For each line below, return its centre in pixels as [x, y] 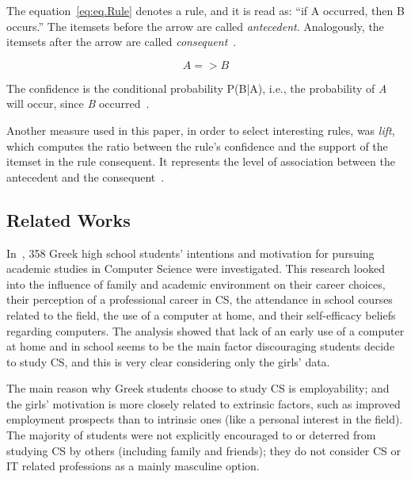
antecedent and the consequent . [86, 176]
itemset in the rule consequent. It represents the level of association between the [201, 161]
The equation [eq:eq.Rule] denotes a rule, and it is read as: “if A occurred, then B [205, 10]
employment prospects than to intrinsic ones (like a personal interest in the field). [205, 419]
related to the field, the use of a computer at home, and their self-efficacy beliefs [201, 314]
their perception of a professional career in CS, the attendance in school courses [200, 299]
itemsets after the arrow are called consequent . [122, 42]
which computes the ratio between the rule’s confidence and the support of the [197, 146]
